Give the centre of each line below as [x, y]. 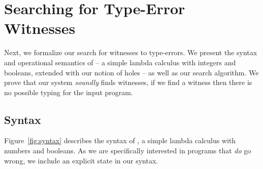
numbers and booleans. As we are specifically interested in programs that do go [128, 151]
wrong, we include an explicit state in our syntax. [81, 160]
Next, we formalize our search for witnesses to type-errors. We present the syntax [131, 52]
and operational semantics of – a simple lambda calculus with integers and [120, 62]
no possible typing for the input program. [69, 92]
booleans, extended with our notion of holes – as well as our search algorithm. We [131, 72]
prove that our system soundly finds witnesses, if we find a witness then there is [128, 82]
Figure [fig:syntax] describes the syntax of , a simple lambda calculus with [120, 140]
